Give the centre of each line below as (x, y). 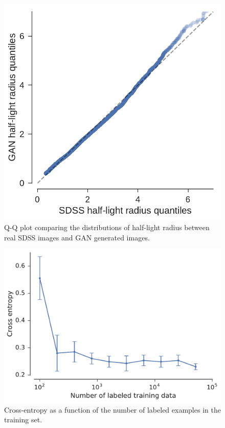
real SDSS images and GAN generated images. (77, 237)
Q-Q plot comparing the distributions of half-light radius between (107, 227)
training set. (23, 420)
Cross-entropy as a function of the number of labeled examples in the (112, 409)
